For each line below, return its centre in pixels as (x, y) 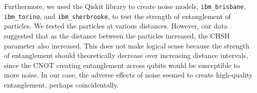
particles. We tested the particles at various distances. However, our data (116, 26)
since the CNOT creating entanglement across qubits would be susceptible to (122, 65)
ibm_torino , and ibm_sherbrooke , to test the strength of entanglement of (117, 16)
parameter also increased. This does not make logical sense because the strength (127, 45)
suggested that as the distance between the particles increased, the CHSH (117, 35)
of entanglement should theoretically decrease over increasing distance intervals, (126, 55)
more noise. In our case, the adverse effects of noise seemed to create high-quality (128, 75)
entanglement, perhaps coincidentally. (61, 84)
